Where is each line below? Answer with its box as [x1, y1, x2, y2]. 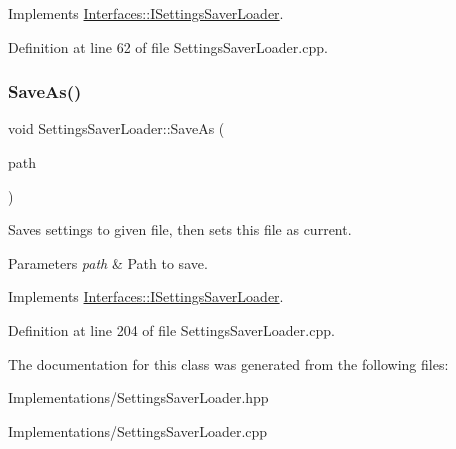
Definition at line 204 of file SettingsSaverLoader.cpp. [8, 319, 335, 340]
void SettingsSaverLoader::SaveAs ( [8, 118, 225, 139]
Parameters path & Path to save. [8, 252, 208, 273]
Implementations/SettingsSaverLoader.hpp [8, 387, 269, 408]
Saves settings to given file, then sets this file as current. [8, 219, 352, 240]
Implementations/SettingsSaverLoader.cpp [8, 420, 268, 441]
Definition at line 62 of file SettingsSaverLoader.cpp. [8, 36, 328, 57]
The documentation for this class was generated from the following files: [8, 353, 449, 374]
